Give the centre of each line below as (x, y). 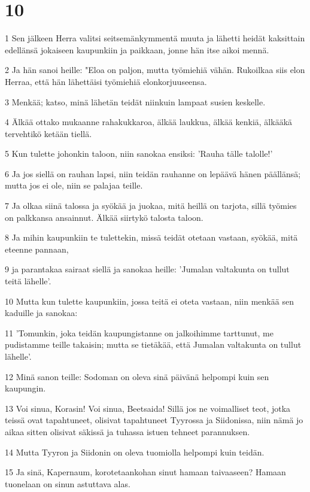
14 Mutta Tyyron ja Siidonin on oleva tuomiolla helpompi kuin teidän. (135, 452)
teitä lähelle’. (28, 281)
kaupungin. (25, 388)
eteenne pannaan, (37, 249)
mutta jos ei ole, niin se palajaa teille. (74, 185)
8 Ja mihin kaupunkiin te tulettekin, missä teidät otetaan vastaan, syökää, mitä (151, 237)
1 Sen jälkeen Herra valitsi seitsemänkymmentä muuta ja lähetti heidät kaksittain (155, 38)
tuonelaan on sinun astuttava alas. (68, 483)
